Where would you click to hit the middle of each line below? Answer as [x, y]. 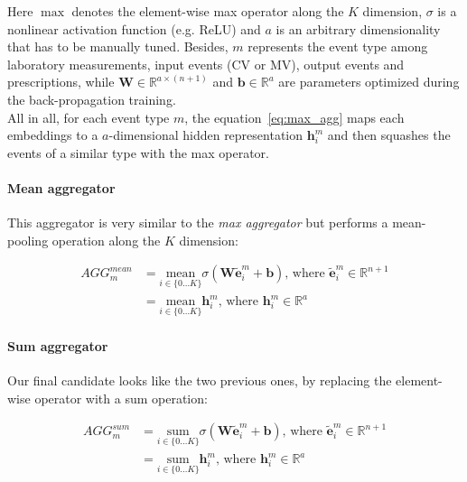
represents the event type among [338, 46]
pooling [28, 240]
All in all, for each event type [89, 117]
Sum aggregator [58, 345]
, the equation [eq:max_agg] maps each [294, 117]
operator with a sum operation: [121, 398]
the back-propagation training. [92, 99]
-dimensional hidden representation [206, 135]
